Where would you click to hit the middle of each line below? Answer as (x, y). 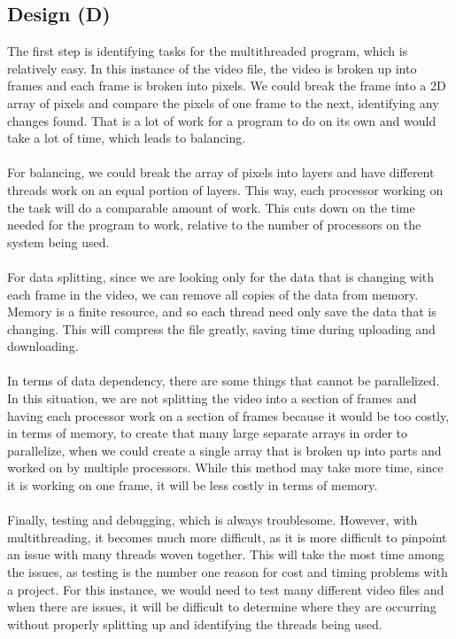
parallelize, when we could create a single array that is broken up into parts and (224, 450)
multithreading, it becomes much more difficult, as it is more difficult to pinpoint (227, 537)
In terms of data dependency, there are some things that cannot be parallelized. (224, 381)
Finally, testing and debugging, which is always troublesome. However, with (213, 520)
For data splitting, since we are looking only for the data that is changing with (221, 276)
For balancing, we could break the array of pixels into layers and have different (221, 172)
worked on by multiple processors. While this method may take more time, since (225, 468)
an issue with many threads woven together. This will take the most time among (226, 554)
